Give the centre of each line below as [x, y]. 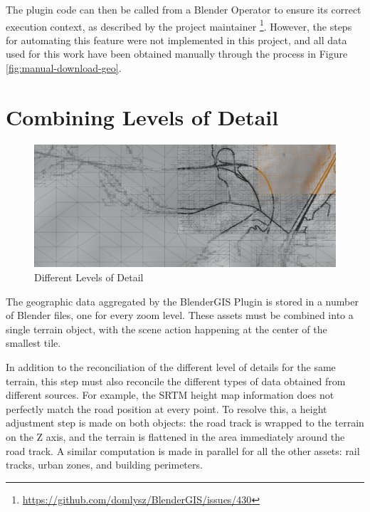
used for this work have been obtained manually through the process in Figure [177, 54]
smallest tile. [33, 343]
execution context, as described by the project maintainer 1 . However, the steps [179, 25]
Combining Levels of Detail [142, 116]
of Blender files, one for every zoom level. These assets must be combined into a [180, 315]
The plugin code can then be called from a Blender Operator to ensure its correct [184, 9]
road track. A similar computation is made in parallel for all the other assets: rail [183, 450]
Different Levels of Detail [89, 277]
